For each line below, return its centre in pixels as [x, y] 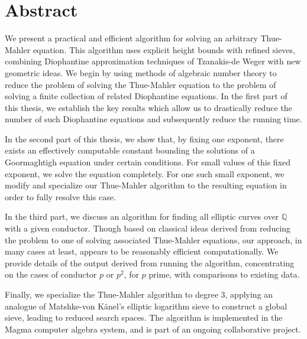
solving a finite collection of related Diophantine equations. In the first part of [146, 96]
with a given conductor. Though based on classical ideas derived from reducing [148, 228]
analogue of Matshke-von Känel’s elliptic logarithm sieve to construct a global [146, 306]
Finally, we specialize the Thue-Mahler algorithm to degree [112, 294]
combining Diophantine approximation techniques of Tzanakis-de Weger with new [153, 61]
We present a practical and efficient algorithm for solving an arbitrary [131, 38]
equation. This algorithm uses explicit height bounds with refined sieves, [164, 49]
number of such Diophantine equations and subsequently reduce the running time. [153, 119]
